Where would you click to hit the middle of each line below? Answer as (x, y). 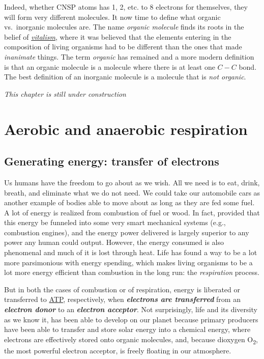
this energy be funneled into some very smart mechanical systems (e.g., (115, 222)
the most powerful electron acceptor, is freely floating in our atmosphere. (118, 350)
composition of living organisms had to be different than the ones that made (123, 47)
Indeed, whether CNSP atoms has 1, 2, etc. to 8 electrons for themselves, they (126, 7)
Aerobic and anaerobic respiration (126, 129)
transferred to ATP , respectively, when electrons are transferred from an (122, 299)
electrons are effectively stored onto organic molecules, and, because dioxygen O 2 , (131, 340)
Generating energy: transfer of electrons (112, 161)
